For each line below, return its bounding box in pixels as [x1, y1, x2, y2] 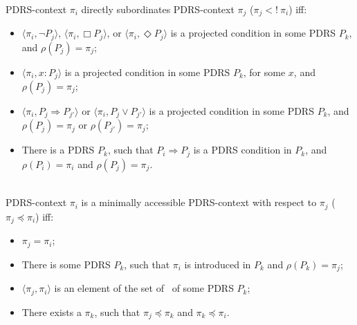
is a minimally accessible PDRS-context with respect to [81, 195, 317, 210]
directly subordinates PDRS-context [81, 1, 235, 16]
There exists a [21, 304, 82, 319]
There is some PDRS [21, 257, 111, 271]
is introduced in [184, 257, 251, 271]
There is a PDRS [21, 142, 95, 157]
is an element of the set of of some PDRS [54, 281, 234, 295]
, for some [243, 64, 286, 79]
